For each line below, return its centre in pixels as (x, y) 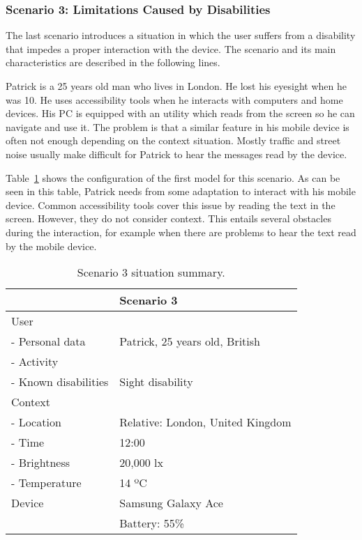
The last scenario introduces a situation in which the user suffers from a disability (181, 35)
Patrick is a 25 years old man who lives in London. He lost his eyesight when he (176, 86)
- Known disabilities (60, 382)
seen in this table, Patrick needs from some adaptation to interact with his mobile (181, 191)
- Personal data (48, 341)
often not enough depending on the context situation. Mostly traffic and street (173, 140)
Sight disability (156, 382)
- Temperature (46, 483)
